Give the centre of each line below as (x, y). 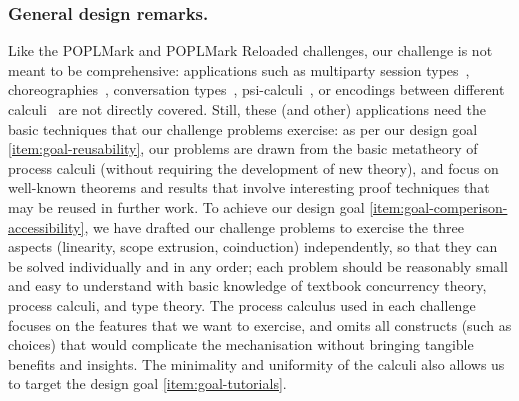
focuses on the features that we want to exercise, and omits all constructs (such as (260, 324)
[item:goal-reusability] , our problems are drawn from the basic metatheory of (243, 148)
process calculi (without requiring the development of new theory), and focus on (253, 167)
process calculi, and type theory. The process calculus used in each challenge (242, 304)
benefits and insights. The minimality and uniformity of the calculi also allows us (256, 363)
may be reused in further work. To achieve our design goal (186, 206)
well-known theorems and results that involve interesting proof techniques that (249, 187)
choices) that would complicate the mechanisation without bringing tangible (241, 344)
